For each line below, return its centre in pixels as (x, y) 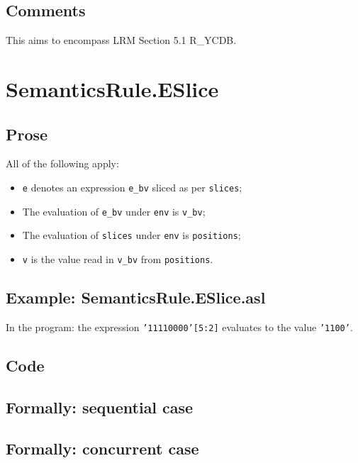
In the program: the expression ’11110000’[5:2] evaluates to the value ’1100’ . (179, 327)
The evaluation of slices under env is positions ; (132, 235)
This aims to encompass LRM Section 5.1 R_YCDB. (121, 40)
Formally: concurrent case (102, 448)
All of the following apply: (62, 163)
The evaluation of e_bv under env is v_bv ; (114, 211)
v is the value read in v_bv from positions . (118, 258)
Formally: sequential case (100, 407)
